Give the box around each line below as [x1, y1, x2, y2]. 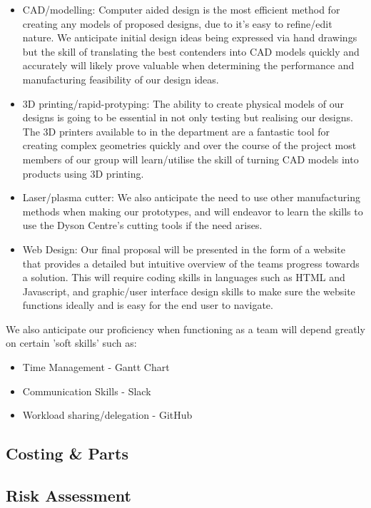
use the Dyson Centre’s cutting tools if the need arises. [22, 218, 263, 233]
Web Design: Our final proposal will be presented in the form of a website [22, 241, 345, 256]
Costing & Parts [6, 442, 128, 464]
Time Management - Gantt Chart [22, 360, 170, 375]
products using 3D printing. [22, 166, 144, 181]
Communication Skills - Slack [22, 383, 151, 398]
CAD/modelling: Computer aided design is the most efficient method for [22, 2, 340, 16]
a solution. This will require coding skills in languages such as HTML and [22, 270, 345, 285]
